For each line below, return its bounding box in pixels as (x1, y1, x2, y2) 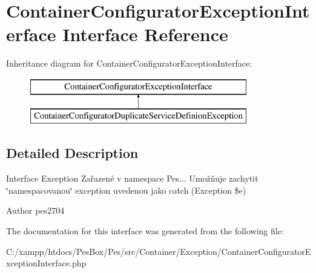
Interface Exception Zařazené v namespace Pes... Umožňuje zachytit (6, 172, 258, 185)
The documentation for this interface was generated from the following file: (6, 225, 284, 237)
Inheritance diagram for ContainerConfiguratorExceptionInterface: (6, 57, 252, 70)
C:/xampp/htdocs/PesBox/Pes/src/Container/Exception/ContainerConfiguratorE (6, 245, 311, 257)
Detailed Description (6, 143, 139, 162)
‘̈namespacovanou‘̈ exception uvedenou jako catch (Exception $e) (6, 183, 246, 196)
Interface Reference (62, 22, 228, 47)
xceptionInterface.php (6, 257, 87, 269)
